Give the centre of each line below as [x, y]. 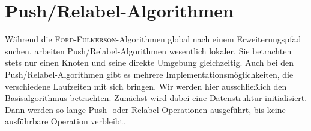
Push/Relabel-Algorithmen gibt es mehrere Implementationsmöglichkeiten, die [149, 74]
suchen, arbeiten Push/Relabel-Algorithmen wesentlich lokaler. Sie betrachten [148, 51]
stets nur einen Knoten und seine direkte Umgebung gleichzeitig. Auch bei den [149, 63]
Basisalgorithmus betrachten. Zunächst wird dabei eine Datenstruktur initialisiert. [156, 98]
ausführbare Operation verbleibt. [65, 121]
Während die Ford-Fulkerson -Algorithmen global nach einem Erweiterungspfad [153, 39]
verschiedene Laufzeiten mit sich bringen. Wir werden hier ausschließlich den [146, 86]
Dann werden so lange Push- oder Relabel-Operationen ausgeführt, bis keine [145, 109]
